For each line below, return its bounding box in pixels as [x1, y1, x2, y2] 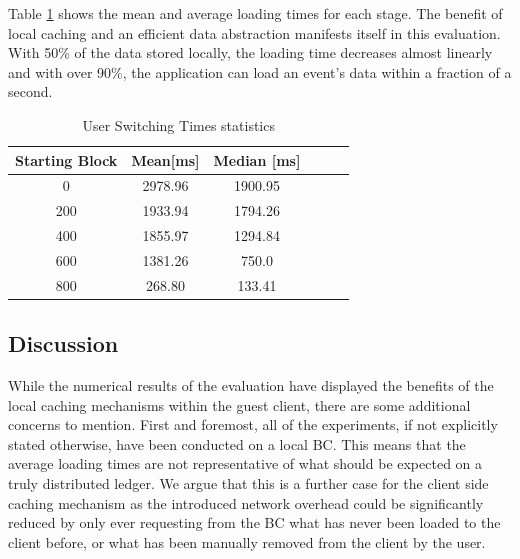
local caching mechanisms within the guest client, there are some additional [8, 394, 471, 415]
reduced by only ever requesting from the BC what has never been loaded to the [8, 512, 501, 533]
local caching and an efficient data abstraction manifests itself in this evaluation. [8, 22, 501, 43]
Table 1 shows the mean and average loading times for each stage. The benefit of [8, 3, 503, 23]
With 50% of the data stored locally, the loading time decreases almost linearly [8, 42, 493, 63]
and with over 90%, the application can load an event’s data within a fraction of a [8, 61, 512, 82]
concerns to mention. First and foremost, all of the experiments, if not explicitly [8, 414, 498, 435]
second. [8, 81, 53, 102]
